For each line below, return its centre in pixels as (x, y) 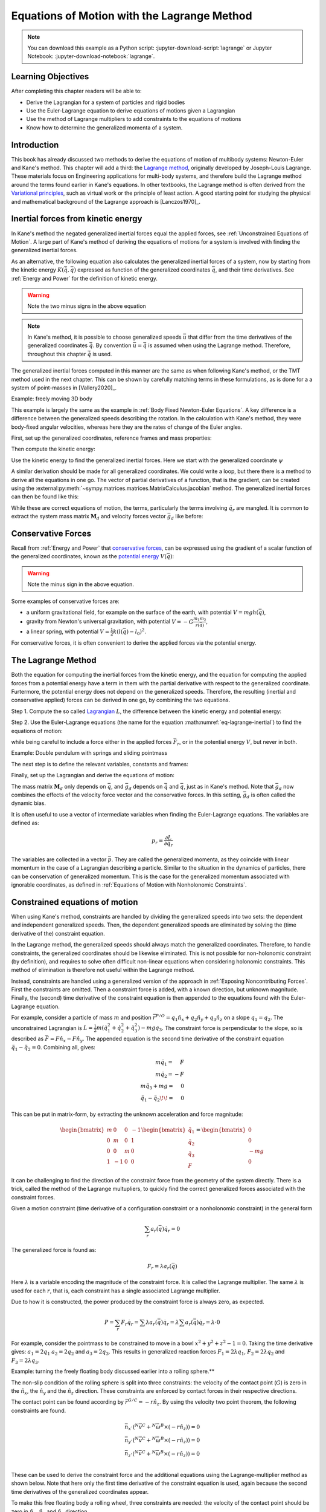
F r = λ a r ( (159, 1267)
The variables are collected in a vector (59, 859)
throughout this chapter (57, 354)
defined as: (25, 823)
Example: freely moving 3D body (52, 399)
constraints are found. (39, 1410)
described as (27, 1039)
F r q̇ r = (130, 1323)
